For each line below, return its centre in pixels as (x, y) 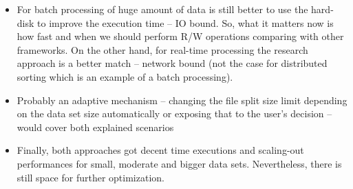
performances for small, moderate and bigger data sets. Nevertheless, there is (179, 163)
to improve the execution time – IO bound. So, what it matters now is (185, 22)
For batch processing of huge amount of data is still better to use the (162, 9)
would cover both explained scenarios (95, 127)
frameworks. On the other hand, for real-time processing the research (162, 49)
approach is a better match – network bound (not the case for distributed (172, 63)
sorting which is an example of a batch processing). (125, 76)
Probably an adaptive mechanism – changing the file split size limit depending (182, 100)
